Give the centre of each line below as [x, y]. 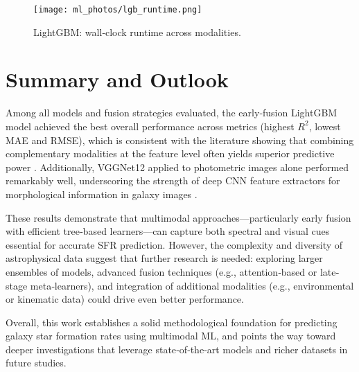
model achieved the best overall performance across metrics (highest [150, 126]
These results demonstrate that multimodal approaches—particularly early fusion [178, 217]
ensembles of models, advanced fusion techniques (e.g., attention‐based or [161, 271]
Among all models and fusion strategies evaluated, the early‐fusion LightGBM [172, 113]
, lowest [325, 126]
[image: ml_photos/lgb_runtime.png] [118, 10]
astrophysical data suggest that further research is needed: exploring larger [164, 258]
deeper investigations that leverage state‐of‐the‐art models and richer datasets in [177, 349]
